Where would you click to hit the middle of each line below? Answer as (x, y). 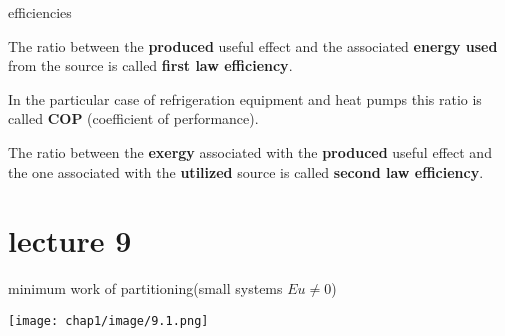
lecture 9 (70, 240)
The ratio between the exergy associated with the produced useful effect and (250, 151)
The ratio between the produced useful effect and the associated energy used (253, 45)
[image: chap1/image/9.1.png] (108, 320)
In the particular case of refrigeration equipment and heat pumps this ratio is (245, 98)
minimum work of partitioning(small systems (145, 288)
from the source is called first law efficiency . (150, 65)
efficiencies (40, 12)
